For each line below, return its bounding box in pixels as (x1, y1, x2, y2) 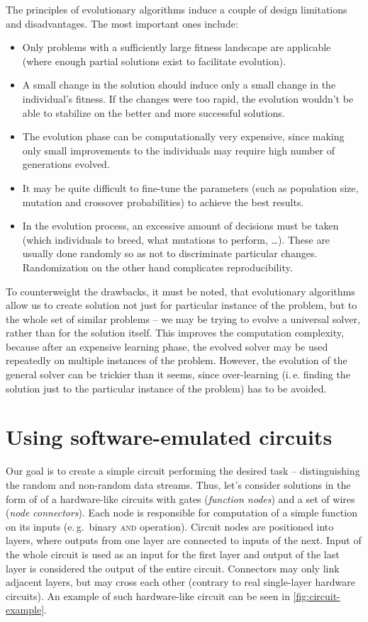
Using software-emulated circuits (6, 422, 333, 451)
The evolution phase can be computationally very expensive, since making (22, 129, 345, 144)
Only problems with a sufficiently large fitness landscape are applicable (22, 40, 331, 55)
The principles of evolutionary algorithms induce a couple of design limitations (6, 2, 347, 16)
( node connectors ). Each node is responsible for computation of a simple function (6, 505, 357, 520)
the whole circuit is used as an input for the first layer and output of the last (6, 546, 340, 561)
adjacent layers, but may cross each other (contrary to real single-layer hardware (6, 575, 355, 589)
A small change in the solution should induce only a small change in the (22, 77, 336, 92)
